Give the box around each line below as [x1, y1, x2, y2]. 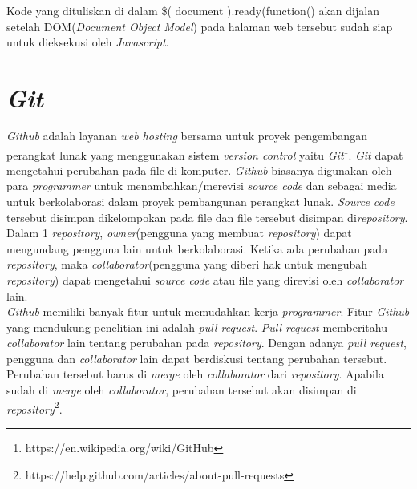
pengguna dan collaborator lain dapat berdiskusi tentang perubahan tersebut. [6, 350, 387, 366]
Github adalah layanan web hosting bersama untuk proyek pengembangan [6, 127, 367, 143]
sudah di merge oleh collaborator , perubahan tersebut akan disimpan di [6, 382, 357, 398]
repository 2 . [6, 398, 63, 417]
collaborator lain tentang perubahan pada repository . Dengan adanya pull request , [6, 334, 407, 351]
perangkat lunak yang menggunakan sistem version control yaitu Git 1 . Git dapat [6, 143, 403, 163]
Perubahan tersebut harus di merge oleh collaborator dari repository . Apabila [6, 366, 384, 382]
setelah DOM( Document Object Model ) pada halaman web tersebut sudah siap [6, 18, 393, 34]
